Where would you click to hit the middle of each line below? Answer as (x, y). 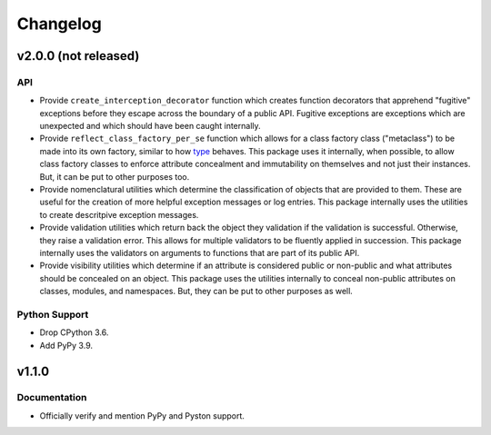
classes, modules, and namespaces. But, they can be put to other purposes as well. (196, 292)
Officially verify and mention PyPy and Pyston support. (142, 415)
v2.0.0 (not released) (78, 56)
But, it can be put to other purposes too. (115, 176)
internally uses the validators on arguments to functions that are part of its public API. (200, 253)
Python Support (53, 314)
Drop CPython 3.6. (74, 332)
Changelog (59, 24)
